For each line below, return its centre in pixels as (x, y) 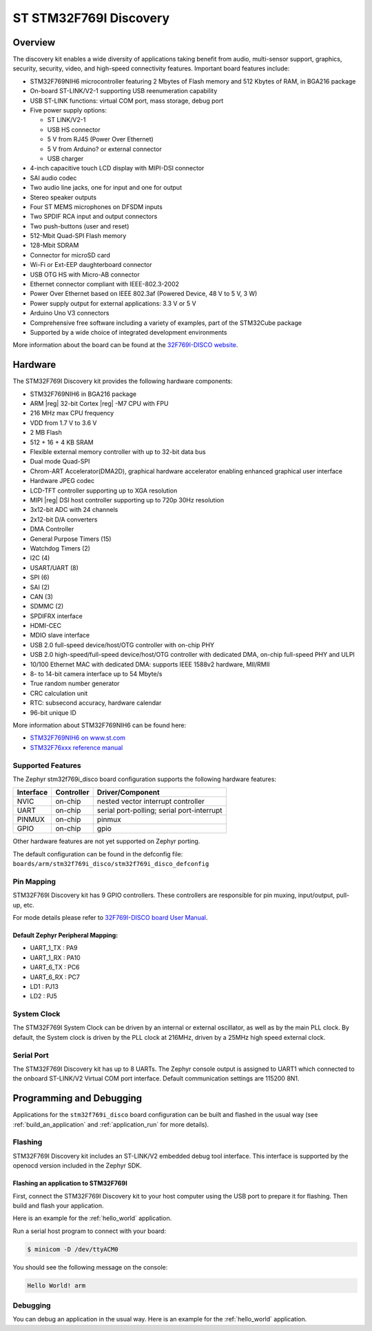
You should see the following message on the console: (90, 1267)
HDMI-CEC (46, 626)
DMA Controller (52, 529)
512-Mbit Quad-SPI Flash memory (78, 236)
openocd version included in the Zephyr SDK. (77, 1165)
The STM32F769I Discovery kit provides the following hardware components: (123, 381)
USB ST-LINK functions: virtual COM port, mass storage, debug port (127, 101)
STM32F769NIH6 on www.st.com (78, 738)
